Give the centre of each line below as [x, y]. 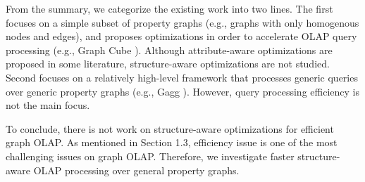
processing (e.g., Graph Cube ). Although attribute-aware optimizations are [169, 50]
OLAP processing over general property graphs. [136, 170]
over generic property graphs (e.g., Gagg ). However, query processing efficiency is [182, 91]
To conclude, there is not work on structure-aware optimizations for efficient [170, 128]
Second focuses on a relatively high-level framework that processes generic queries [182, 77]
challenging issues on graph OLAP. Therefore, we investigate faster [150, 156]
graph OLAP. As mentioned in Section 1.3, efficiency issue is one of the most [172, 142]
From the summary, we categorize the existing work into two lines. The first [169, 8]
